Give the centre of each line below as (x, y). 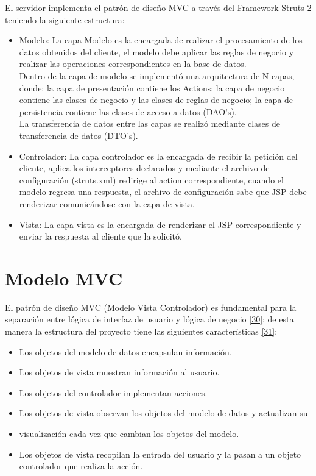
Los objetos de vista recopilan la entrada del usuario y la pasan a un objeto (160, 454)
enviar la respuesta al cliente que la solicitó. (100, 236)
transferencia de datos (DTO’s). (79, 135)
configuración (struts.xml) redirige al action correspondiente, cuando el (151, 179)
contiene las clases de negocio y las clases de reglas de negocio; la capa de (156, 100)
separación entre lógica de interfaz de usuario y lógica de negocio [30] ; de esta (149, 319)
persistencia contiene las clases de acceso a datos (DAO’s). (128, 111)
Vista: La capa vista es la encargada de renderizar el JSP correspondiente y (160, 224)
